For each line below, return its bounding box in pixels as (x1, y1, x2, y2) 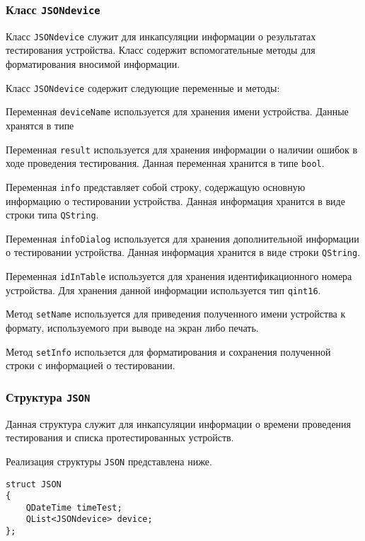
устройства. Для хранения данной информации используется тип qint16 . (6, 282, 321, 297)
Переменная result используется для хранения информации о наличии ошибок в (6, 141, 358, 156)
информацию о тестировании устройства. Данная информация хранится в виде (6, 193, 345, 208)
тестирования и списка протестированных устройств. (6, 430, 234, 445)
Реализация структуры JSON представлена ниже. (6, 453, 212, 468)
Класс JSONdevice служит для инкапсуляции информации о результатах (6, 28, 316, 43)
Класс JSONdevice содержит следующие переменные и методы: (6, 80, 280, 95)
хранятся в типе (6, 117, 74, 132)
